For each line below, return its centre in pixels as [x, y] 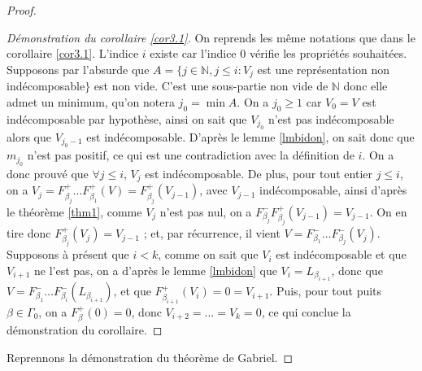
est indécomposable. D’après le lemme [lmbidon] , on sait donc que [250, 137]
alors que [29, 137]
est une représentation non [323, 69]
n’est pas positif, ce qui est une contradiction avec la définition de [191, 155]
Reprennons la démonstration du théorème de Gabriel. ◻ [150, 357]
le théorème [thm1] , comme [74, 211]
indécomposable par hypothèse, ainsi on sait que [127, 118]
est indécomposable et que [341, 254]
